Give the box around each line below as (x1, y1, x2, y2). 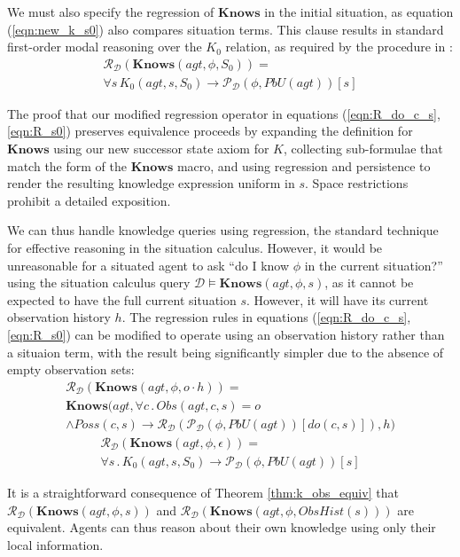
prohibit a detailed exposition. (7, 191, 171, 209)
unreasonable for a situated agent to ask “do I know (7, 255, 290, 274)
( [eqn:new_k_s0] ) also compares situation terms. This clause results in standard (7, 20, 444, 38)
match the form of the (7, 156, 127, 175)
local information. (7, 535, 104, 553)
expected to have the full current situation (7, 290, 237, 309)
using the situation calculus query (7, 273, 191, 292)
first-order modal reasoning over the (7, 37, 202, 56)
